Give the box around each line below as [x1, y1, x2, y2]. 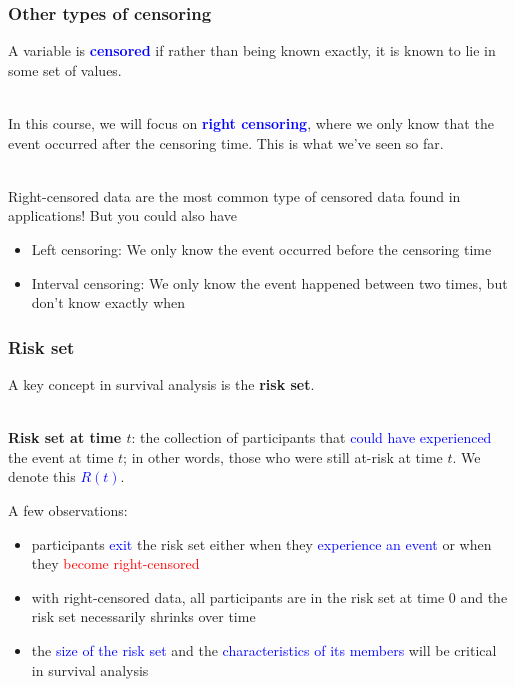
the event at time [8, 446, 114, 467]
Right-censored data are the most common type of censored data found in [8, 185, 461, 206]
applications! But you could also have [8, 205, 238, 226]
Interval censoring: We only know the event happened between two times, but [31, 272, 508, 293]
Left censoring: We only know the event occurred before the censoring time [31, 238, 492, 259]
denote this [8, 466, 76, 487]
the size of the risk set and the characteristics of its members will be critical [31, 639, 497, 660]
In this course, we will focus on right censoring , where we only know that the [8, 113, 494, 133]
